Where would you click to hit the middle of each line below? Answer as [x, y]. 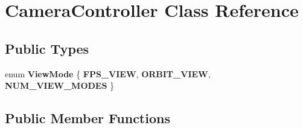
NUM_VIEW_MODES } [60, 85]
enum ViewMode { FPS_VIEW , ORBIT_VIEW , [108, 73]
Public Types [47, 48]
